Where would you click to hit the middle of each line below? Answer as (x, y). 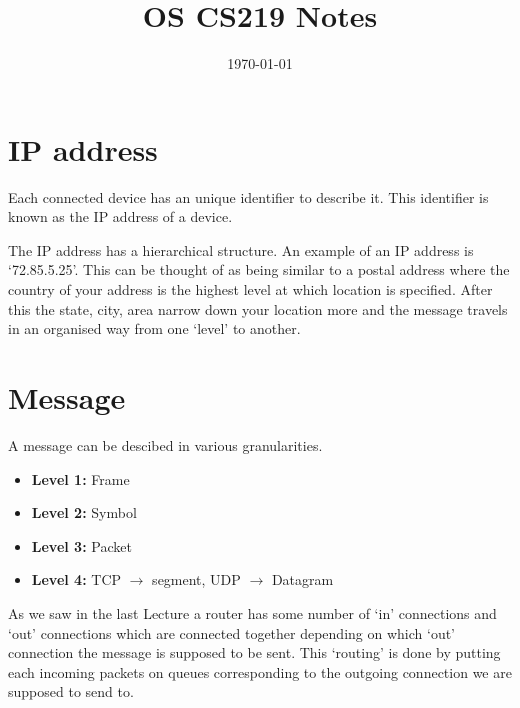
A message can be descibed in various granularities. (165, 444)
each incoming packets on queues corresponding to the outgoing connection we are (260, 671)
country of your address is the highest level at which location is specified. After (250, 289)
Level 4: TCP (76, 579)
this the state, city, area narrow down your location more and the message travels (258, 308)
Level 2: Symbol (84, 512)
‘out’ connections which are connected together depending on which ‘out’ (232, 632)
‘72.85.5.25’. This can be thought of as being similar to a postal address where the (259, 269)
